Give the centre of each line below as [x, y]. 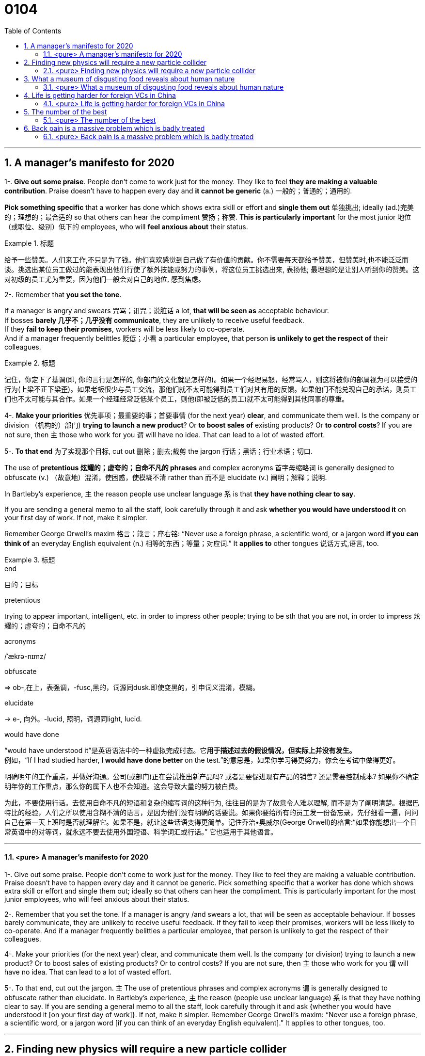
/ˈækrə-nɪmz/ [25, 656]
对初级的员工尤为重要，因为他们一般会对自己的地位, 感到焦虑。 [105, 279]
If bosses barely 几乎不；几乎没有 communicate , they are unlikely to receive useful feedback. [154, 320]
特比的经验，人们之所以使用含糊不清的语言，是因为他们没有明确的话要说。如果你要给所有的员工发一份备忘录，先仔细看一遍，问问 [211, 812]
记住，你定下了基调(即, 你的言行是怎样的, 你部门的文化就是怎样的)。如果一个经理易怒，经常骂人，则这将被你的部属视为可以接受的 [211, 379]
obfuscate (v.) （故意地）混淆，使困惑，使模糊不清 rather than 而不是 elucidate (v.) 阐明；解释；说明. [166, 477]
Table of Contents [33, 31]
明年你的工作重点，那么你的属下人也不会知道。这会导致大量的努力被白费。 [123, 786]
